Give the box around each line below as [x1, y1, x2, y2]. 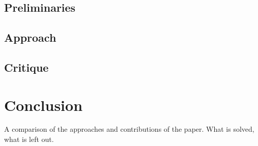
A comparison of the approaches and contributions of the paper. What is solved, [4, 124, 254, 134]
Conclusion [4, 94, 83, 115]
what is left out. [4, 134, 54, 144]
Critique [4, 59, 49, 75]
